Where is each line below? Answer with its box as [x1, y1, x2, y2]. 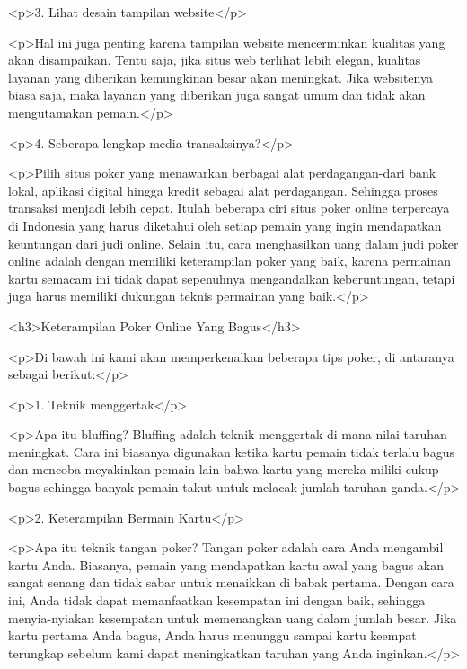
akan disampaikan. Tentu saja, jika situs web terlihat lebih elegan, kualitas [8, 50, 421, 69]
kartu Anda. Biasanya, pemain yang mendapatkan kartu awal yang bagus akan [8, 555, 445, 574]
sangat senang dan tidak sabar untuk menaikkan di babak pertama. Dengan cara [8, 573, 454, 592]
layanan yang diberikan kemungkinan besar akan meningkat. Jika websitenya [8, 67, 433, 86]
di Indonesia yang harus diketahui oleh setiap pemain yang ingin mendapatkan [8, 216, 442, 234]
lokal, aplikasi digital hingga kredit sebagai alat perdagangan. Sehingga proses [8, 180, 438, 199]
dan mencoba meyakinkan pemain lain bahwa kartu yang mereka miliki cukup [8, 460, 439, 479]
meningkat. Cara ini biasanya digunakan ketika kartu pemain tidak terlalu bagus [8, 442, 454, 461]
